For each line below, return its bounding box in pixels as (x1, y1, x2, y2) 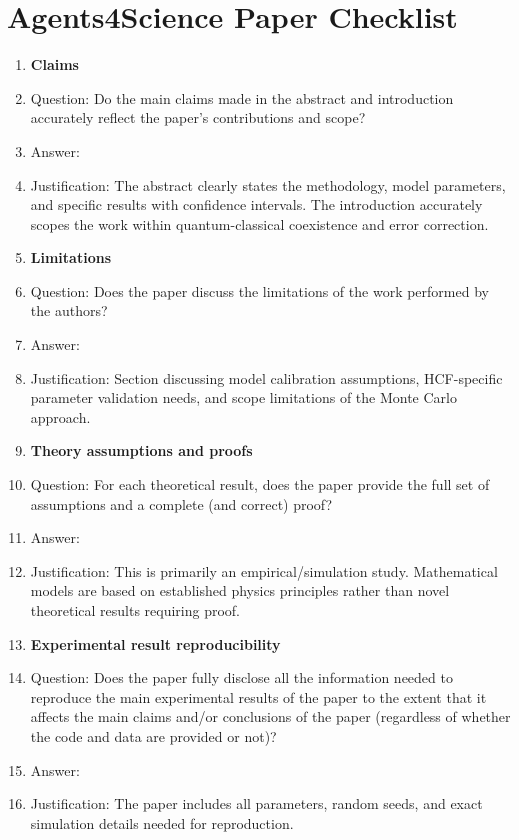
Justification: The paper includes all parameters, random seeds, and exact (30, 793, 483, 814)
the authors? (30, 300, 108, 321)
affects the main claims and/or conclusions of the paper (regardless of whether (30, 706, 511, 727)
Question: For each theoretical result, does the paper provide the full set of (30, 474, 490, 495)
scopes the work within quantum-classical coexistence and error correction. (30, 213, 489, 234)
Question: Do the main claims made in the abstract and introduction (30, 87, 454, 108)
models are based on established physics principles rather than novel (30, 580, 450, 601)
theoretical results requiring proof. (30, 600, 241, 620)
